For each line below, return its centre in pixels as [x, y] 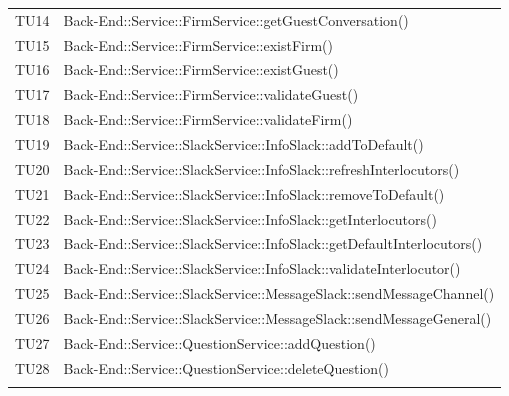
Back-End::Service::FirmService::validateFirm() [208, 119]
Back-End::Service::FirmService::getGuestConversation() [236, 19]
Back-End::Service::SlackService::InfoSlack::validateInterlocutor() [262, 268]
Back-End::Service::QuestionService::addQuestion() [219, 342]
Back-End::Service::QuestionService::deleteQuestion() [226, 367]
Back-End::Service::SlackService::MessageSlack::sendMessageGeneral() [277, 317]
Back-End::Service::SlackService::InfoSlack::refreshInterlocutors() [261, 168]
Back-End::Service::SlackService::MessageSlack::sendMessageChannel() [279, 293]
